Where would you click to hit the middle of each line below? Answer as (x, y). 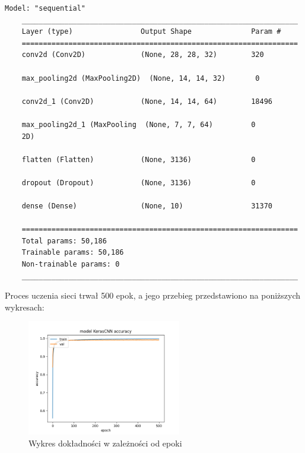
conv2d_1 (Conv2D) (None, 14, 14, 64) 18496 (147, 101)
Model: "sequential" (45, 8)
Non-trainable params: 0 (71, 264)
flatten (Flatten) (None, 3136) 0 (139, 159)
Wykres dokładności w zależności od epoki (105, 443)
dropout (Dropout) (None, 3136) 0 (139, 183)
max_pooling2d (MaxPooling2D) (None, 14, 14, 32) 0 (141, 78)
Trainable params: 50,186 (73, 253)
